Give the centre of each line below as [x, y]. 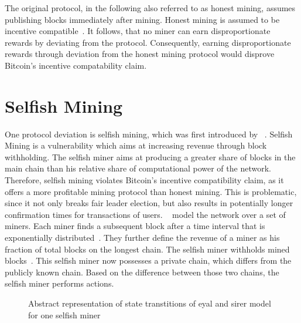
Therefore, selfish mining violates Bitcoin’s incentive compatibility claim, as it [144, 180]
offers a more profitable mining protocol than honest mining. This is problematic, [151, 191]
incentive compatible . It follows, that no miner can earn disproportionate [138, 31]
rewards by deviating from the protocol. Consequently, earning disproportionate [148, 42]
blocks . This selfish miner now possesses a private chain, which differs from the [148, 260]
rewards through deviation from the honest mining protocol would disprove [140, 54]
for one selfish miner [64, 314]
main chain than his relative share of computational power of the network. [138, 168]
